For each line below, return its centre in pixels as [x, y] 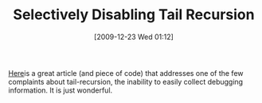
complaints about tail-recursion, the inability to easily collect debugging [126, 81]
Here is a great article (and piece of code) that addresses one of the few [126, 73]
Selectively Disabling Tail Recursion [134, 15]
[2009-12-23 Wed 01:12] [134, 37]
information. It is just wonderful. [61, 90]
